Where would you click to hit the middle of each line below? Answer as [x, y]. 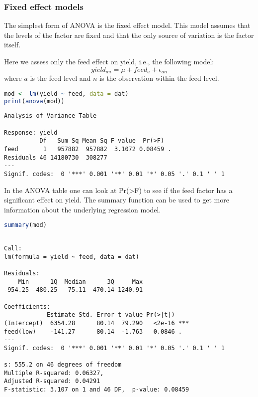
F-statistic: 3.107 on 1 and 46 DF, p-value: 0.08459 [97, 390]
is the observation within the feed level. [159, 78]
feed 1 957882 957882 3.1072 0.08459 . [88, 149]
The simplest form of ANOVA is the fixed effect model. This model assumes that [127, 25]
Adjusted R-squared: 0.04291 [52, 381]
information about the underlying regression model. [83, 209]
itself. [12, 45]
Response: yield [31, 132]
